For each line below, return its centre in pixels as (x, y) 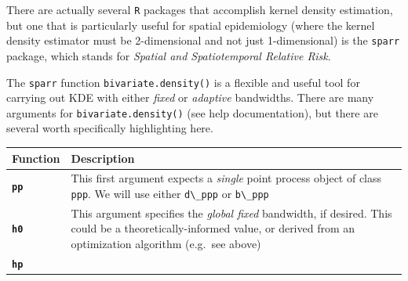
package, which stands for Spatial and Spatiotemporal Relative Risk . (169, 55)
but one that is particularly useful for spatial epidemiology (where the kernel (191, 25)
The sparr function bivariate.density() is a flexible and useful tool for (183, 82)
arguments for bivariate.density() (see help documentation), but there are (192, 112)
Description (103, 158)
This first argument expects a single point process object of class (226, 178)
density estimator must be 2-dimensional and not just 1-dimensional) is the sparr (203, 40)
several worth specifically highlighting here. (110, 128)
